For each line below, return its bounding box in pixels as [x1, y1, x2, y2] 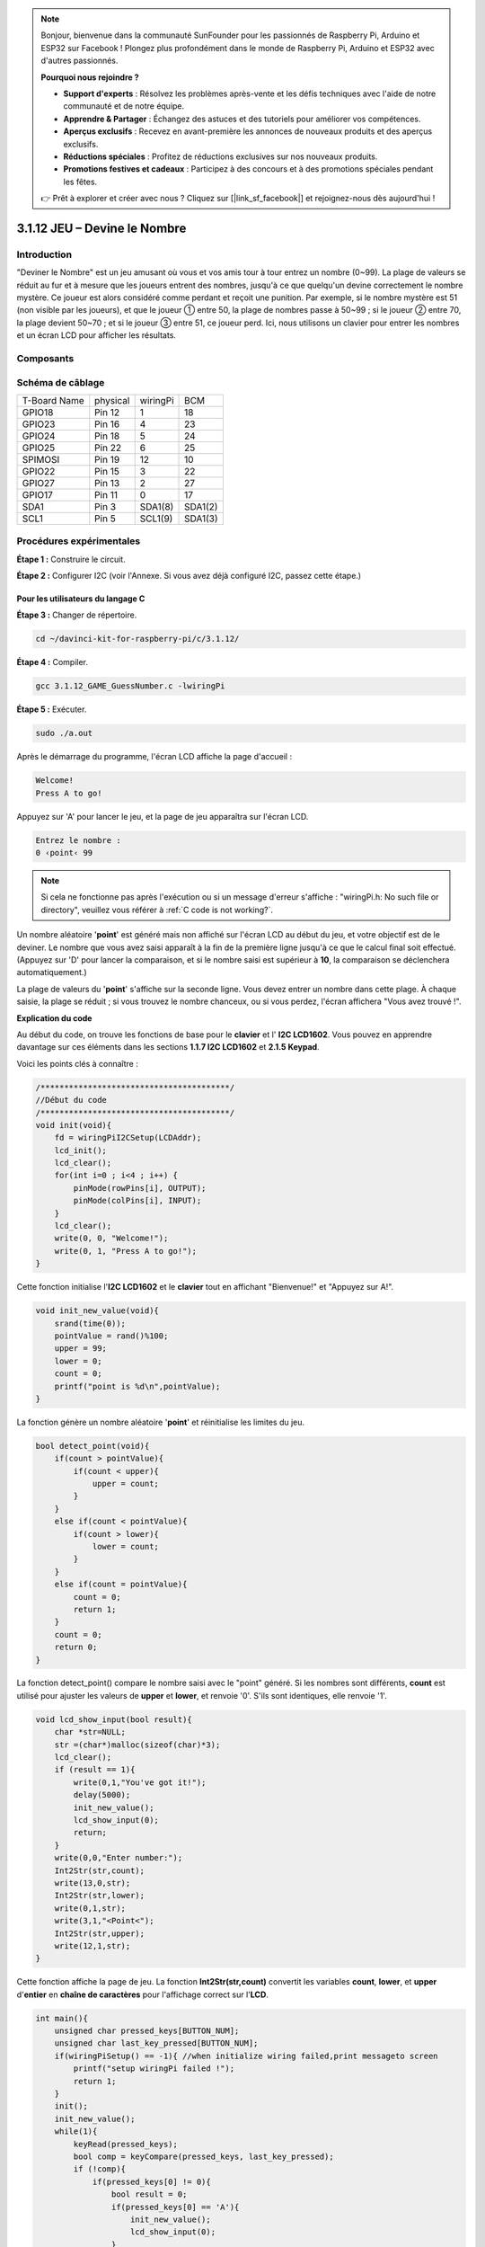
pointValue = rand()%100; [54, 1330, 169, 1341]
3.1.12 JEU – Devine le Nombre [16, 220, 187, 235]
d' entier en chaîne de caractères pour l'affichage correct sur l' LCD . [16, 1989, 269, 2000]
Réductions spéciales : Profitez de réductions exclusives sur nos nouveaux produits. [63, 151, 378, 162]
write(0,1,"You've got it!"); [73, 1777, 207, 1788]
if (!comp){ [73, 2164, 126, 2174]
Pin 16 [94, 418, 120, 431]
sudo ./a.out [35, 728, 93, 739]
